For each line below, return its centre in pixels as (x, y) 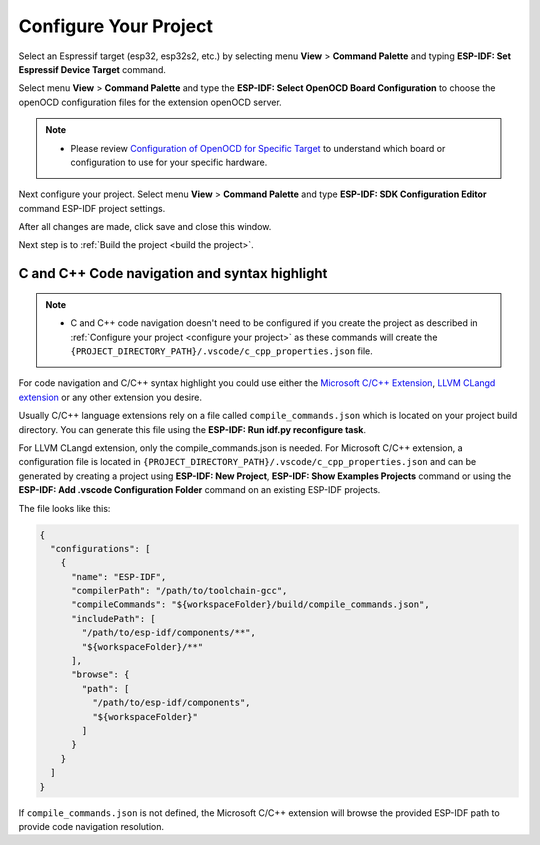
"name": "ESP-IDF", (119, 576)
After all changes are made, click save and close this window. (145, 227)
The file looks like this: (64, 508)
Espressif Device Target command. (92, 69)
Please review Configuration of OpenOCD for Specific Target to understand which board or (258, 148)
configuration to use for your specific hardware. (169, 162)
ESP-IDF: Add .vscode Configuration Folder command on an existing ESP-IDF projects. (199, 490)
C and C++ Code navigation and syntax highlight (173, 273)
